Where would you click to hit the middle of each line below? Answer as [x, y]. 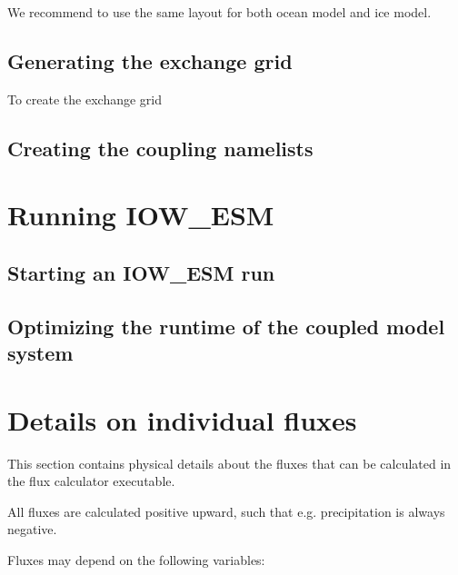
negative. [32, 529]
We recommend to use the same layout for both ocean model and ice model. [219, 12]
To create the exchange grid [85, 99]
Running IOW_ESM [141, 215]
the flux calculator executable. [91, 481]
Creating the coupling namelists [160, 148]
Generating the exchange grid [150, 60]
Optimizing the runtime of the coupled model [226, 326]
